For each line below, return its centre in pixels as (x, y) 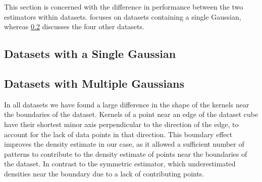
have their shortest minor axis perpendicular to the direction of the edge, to (121, 124)
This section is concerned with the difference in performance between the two (124, 7)
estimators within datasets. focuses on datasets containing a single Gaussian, (123, 16)
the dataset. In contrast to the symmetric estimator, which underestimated (120, 164)
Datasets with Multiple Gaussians (94, 83)
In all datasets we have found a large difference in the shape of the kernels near (127, 104)
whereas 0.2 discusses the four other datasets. (74, 26)
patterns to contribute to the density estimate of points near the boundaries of (126, 154)
